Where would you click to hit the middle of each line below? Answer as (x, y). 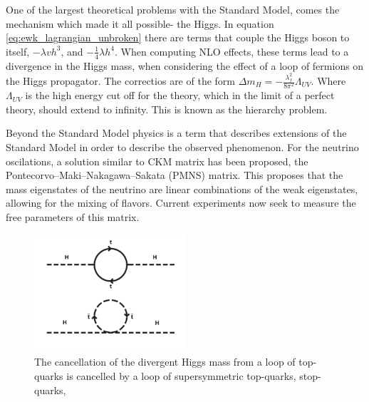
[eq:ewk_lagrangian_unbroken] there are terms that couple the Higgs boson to (178, 37)
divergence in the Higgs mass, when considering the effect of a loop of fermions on (185, 65)
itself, (18, 51)
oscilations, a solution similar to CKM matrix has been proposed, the (157, 161)
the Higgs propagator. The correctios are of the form (120, 81)
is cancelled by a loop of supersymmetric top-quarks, (181, 376)
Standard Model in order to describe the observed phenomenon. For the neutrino (182, 146)
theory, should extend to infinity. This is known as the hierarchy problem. (167, 109)
